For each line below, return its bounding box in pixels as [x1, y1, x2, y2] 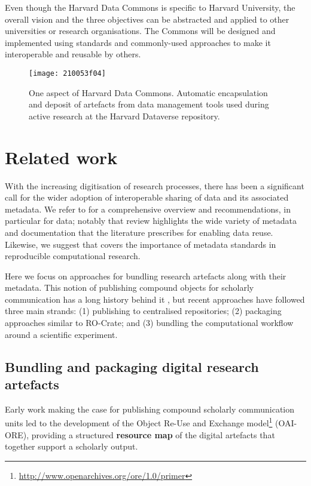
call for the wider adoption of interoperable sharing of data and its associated [5, 191, 289, 204]
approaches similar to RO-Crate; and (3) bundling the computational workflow [5, 316, 294, 329]
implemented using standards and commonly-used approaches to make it [5, 36, 271, 48]
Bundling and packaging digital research [5, 357, 259, 376]
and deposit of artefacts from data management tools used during [29, 98, 269, 110]
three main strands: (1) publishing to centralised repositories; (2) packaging [5, 304, 282, 317]
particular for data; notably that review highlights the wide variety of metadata [5, 214, 297, 227]
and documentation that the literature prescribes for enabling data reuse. [5, 226, 273, 238]
